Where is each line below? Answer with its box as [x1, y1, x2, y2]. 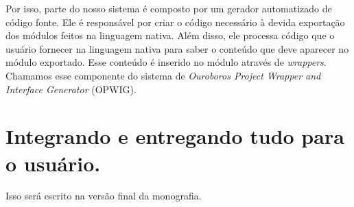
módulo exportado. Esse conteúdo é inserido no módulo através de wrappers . [5, 55, 327, 69]
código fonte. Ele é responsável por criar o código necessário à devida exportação [5, 14, 345, 29]
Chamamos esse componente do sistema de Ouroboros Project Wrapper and [5, 68, 321, 82]
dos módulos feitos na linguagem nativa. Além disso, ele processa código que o [5, 28, 335, 42]
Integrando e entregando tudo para [5, 122, 344, 150]
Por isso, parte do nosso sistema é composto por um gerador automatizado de [5, 1, 332, 15]
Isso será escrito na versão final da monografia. [5, 188, 202, 203]
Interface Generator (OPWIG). [5, 82, 137, 96]
